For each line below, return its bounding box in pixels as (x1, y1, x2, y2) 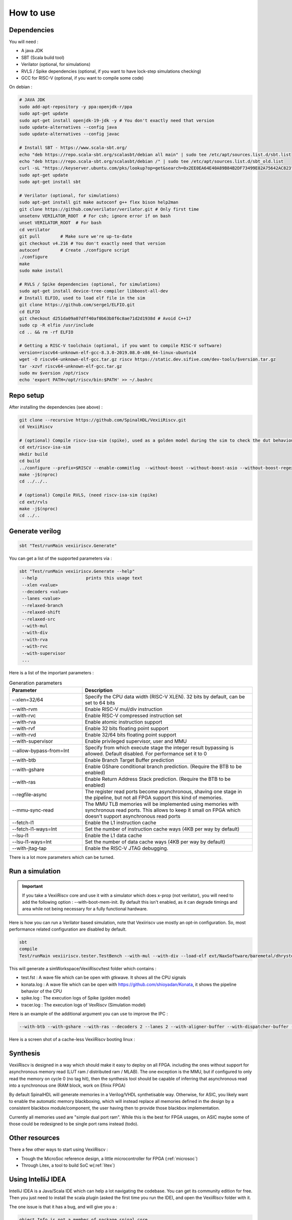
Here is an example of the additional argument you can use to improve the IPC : (9, 1011, 168, 1017)
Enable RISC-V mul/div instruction (85, 706, 163, 712)
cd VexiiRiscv (19, 424, 53, 429)
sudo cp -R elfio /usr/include (19, 323, 94, 328)
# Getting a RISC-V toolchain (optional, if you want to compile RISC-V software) (19, 343, 222, 348)
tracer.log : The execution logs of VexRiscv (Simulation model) (21, 1002, 146, 1008)
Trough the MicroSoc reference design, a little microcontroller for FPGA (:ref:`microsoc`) (21, 1156, 198, 1161)
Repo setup (9, 391, 45, 400)
